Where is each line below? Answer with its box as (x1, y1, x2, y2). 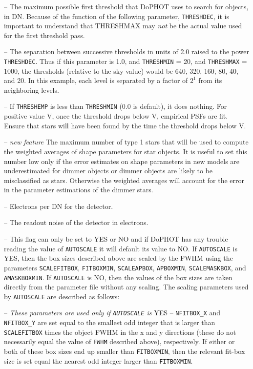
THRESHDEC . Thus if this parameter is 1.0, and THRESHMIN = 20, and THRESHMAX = (4, 56, 247, 66)
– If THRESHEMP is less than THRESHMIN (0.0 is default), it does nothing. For (4, 101, 227, 111)
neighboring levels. (4, 84, 59, 95)
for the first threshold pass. (4, 30, 85, 40)
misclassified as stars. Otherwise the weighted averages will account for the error (4, 175, 244, 185)
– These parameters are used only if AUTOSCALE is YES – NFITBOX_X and (4, 307, 220, 318)
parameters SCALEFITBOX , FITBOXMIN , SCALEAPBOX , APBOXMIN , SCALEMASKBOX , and (4, 262, 246, 272)
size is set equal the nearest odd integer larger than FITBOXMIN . (4, 355, 193, 366)
